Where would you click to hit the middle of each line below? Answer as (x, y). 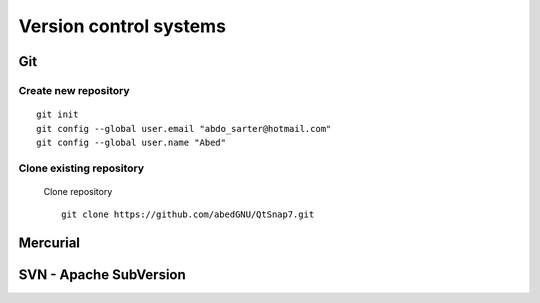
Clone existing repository (81, 168)
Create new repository (74, 90)
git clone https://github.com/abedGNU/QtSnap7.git (188, 214)
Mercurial (49, 243)
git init (57, 114)
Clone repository (78, 191)
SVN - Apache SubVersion (102, 275)
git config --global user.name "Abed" (131, 142)
